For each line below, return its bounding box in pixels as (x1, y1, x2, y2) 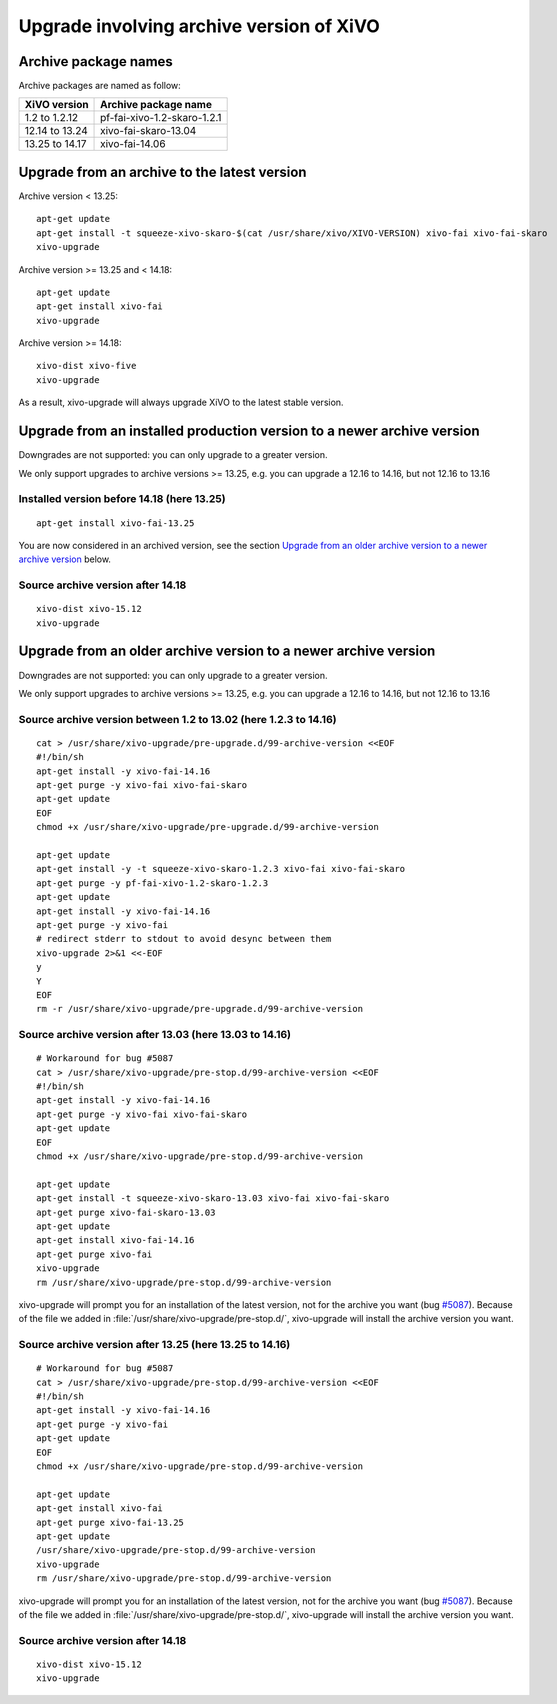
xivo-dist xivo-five (36, 360, 137, 372)
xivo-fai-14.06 (100, 137, 166, 151)
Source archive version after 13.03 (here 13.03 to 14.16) (18, 1028, 292, 1042)
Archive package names (18, 53, 174, 70)
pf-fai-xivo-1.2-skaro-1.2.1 (100, 111, 222, 125)
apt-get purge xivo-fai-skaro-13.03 (36, 1206, 216, 1218)
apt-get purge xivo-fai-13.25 (36, 1516, 185, 1528)
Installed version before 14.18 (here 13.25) (18, 492, 226, 506)
